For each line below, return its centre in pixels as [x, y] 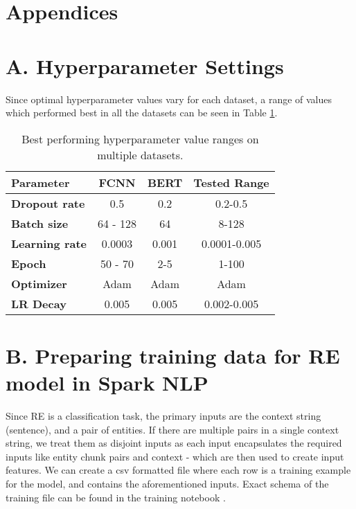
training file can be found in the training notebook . [116, 497]
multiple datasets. [140, 154]
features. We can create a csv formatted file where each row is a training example [178, 470]
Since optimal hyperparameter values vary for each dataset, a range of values [169, 99]
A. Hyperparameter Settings [145, 65]
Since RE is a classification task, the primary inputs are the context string [163, 416]
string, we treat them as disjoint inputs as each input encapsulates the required [174, 443]
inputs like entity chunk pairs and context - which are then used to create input [175, 456]
